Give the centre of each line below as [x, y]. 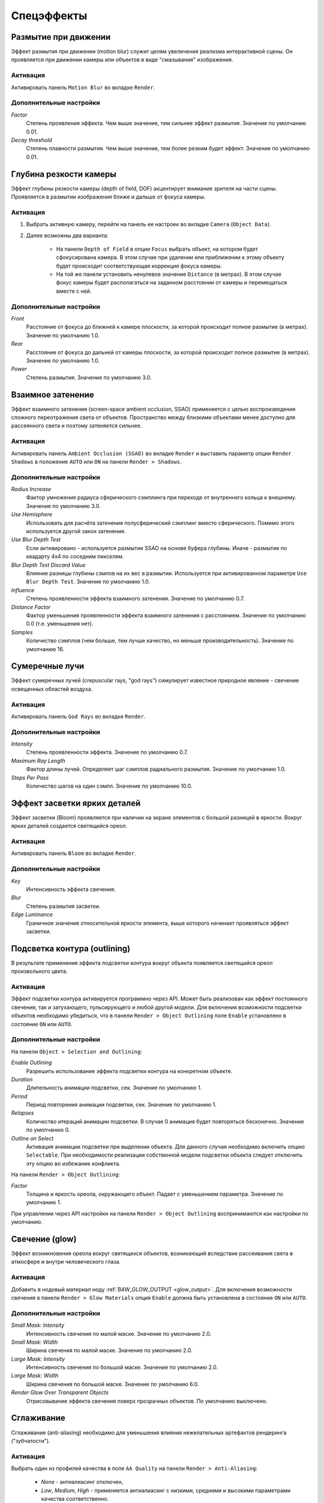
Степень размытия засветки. [63, 906]
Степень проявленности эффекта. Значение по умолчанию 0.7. [107, 752]
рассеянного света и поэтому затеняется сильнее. [76, 426]
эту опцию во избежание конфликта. [73, 1163]
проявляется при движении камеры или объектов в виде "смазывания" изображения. [122, 60]
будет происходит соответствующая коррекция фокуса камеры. [139, 266]
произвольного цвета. [40, 972]
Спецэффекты [49, 16]
